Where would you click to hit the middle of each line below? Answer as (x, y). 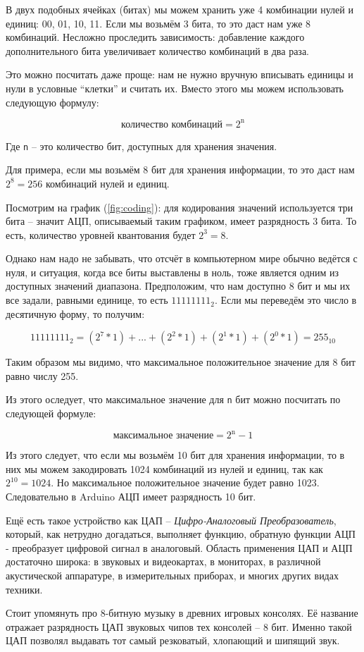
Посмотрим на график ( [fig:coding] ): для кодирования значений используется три (180, 207)
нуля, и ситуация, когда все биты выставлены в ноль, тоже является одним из (172, 272)
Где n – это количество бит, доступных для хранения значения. (142, 146)
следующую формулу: (52, 102)
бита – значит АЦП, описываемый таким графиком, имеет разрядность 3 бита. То (181, 221)
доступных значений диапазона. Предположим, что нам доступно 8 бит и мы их (178, 286)
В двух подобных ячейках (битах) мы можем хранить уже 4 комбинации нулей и (180, 9)
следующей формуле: (51, 413)
